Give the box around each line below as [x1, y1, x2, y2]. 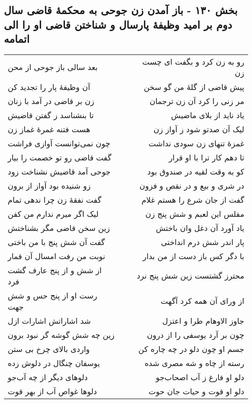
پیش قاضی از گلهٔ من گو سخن [143, 81, 244, 92]
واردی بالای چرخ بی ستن [8, 343, 90, 354]
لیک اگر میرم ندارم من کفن [8, 208, 99, 219]
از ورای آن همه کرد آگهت [160, 295, 244, 307]
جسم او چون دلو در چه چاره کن [138, 343, 244, 354]
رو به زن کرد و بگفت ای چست [142, 55, 244, 67]
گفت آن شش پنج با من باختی [8, 236, 105, 247]
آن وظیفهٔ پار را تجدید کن [8, 81, 90, 92]
